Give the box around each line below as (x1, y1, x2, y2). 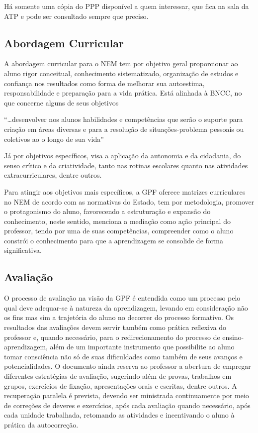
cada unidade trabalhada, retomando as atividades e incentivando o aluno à (4, 410, 235, 420)
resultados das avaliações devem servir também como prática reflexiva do (4, 322, 226, 332)
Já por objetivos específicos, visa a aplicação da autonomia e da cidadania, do (4, 150, 241, 161)
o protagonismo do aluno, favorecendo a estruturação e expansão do (4, 206, 211, 216)
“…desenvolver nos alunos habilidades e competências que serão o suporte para (4, 114, 243, 124)
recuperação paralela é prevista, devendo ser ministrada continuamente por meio (4, 390, 249, 401)
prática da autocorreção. (4, 420, 79, 430)
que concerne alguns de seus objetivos (4, 97, 119, 108)
